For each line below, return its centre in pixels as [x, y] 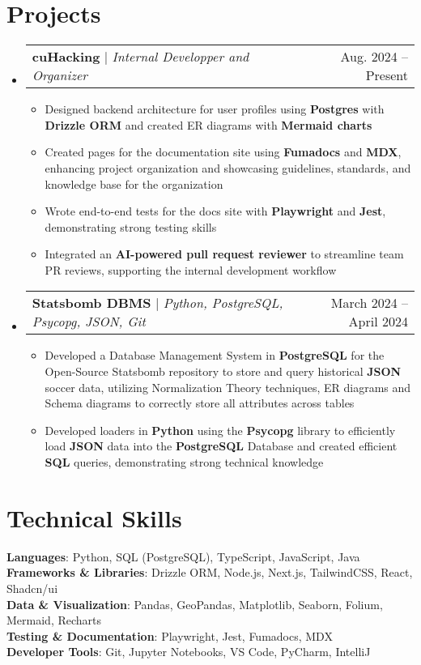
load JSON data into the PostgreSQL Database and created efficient [221, 446]
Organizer [60, 75]
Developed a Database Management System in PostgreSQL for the [215, 355]
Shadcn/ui [32, 588]
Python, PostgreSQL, [223, 303]
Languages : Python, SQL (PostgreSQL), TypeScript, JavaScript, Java [183, 556]
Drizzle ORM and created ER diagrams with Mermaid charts [208, 124]
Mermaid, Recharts [54, 620]
